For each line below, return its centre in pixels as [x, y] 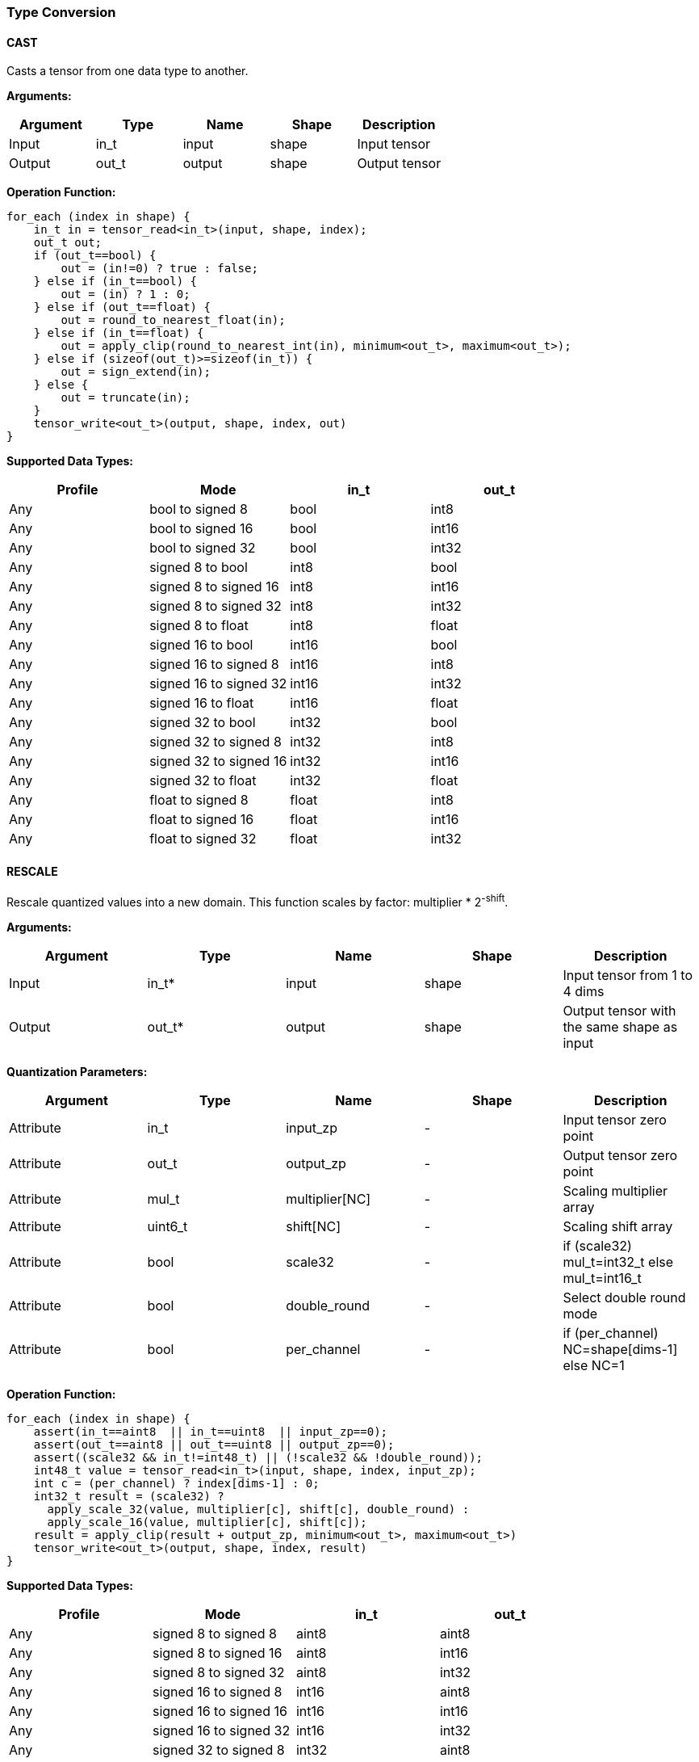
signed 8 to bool [199, 568]
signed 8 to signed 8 [214, 1634]
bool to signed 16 [201, 529]
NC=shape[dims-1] [620, 1350]
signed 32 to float [203, 781]
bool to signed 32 [203, 548]
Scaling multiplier [615, 1191]
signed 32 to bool [203, 723]
